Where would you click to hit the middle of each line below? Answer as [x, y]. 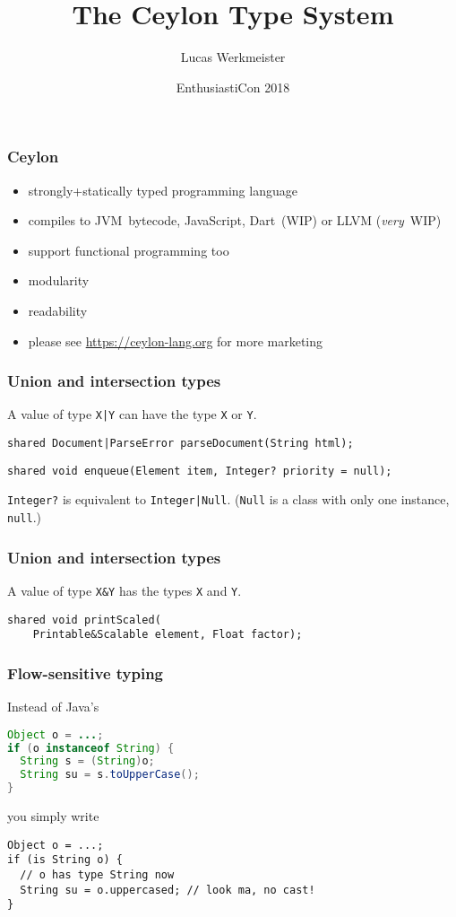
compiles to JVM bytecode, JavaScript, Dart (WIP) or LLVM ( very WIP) [235, 220]
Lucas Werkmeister [233, 57]
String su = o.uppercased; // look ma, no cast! [168, 890]
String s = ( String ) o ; [87, 761]
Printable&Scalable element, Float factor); [168, 635]
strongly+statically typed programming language [163, 190]
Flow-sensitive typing [86, 672]
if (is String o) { [65, 860]
